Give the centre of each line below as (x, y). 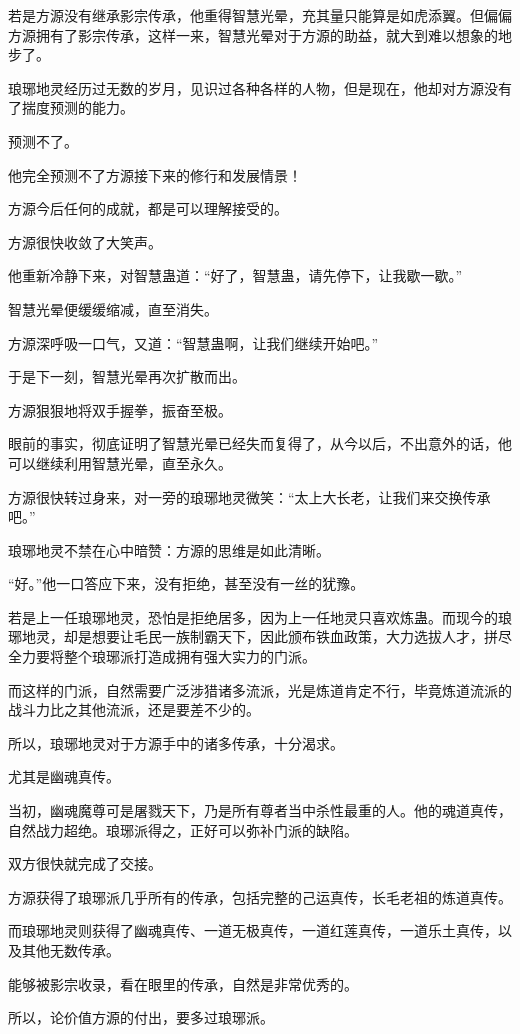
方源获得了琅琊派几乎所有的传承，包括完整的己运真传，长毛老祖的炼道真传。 (260, 896)
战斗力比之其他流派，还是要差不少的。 (134, 709)
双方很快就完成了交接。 (85, 863)
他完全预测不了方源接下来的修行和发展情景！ (155, 174)
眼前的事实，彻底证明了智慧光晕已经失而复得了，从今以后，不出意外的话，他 (260, 443)
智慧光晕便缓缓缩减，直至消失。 (113, 308)
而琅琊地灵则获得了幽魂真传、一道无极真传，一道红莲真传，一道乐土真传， (253, 930)
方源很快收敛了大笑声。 (85, 241)
